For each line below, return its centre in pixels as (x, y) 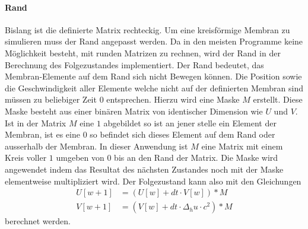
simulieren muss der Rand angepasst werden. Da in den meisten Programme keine (154, 41)
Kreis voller (26, 158)
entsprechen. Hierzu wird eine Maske (173, 99)
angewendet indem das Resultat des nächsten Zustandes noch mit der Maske (144, 169)
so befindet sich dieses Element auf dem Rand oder (182, 134)
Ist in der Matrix (36, 123)
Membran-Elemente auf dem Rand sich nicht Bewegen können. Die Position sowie (153, 76)
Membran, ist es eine (42, 134)
